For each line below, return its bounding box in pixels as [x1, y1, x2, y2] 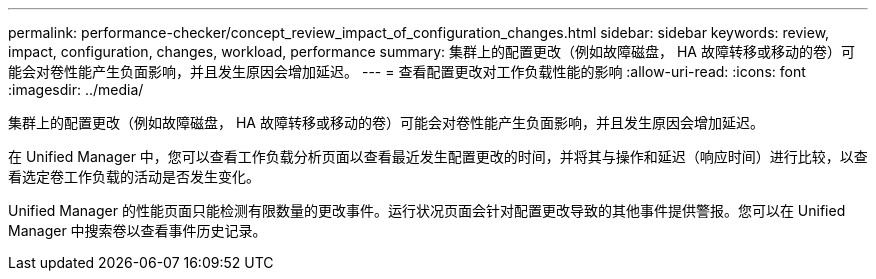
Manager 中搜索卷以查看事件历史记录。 [8, 222, 267, 239]
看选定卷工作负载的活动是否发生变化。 [8, 168, 260, 185]
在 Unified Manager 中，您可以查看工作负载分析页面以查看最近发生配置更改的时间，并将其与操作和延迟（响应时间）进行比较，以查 [8, 148, 868, 165]
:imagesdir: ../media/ [8, 81, 144, 98]
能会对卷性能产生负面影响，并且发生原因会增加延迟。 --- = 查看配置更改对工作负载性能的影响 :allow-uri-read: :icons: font [8, 63, 806, 80]
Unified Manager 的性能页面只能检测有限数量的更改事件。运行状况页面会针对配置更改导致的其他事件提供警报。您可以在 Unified [8, 202, 846, 219]
